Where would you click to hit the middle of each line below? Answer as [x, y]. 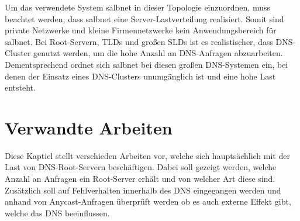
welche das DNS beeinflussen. [57, 213]
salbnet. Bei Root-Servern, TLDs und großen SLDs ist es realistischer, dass [139, 41]
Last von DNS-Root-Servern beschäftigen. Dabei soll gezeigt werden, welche [141, 167]
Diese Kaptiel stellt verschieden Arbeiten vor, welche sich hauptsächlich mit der [147, 155]
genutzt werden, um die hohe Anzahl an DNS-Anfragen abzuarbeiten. [158, 53]
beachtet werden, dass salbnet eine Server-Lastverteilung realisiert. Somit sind [144, 18]
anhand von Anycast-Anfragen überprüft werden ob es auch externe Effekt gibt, [148, 201]
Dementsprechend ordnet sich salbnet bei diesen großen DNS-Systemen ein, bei [146, 64]
